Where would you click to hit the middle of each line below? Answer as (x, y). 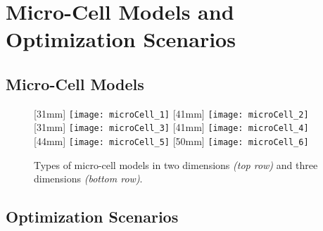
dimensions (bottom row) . (88, 179)
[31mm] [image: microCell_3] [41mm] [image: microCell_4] (171, 127)
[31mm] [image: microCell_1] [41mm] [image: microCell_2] (171, 113)
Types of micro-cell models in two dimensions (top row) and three (176, 164)
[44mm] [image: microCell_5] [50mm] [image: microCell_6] (171, 141)
